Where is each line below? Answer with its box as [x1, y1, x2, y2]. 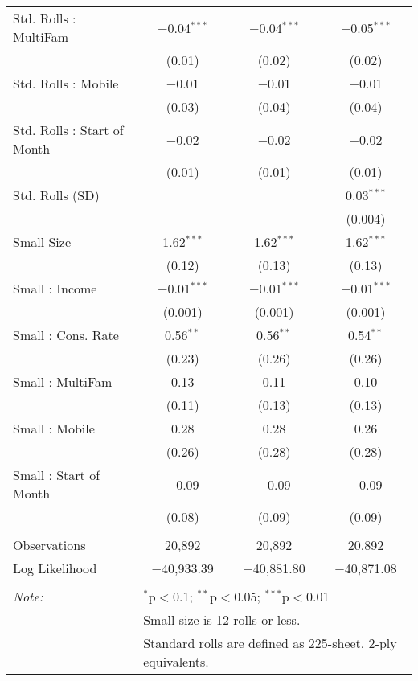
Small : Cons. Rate [13, 326, 119, 344]
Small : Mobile [13, 419, 95, 437]
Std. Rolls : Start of [13, 121, 124, 139]
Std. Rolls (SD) [13, 186, 100, 204]
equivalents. [143, 652, 209, 671]
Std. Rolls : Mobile [13, 74, 119, 92]
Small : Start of [13, 466, 100, 484]
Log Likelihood [13, 559, 97, 577]
